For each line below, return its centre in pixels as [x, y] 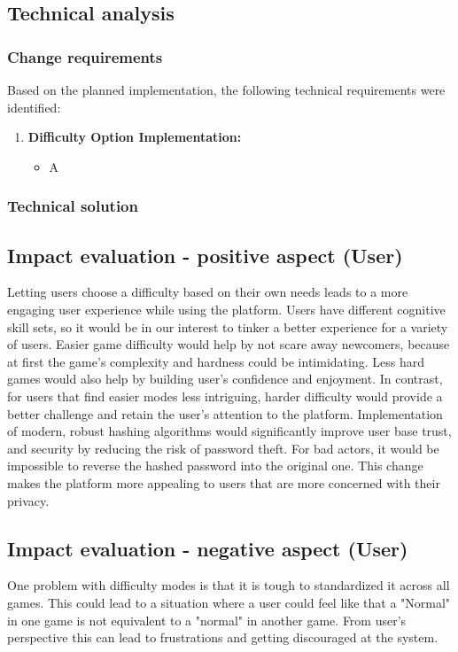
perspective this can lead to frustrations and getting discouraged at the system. [223, 637]
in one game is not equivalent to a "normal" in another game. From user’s [207, 620]
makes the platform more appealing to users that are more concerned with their [224, 482]
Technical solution [73, 206]
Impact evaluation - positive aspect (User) [205, 255]
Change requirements [85, 56]
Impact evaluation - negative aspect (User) [208, 548]
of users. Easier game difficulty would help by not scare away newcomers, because [229, 344]
